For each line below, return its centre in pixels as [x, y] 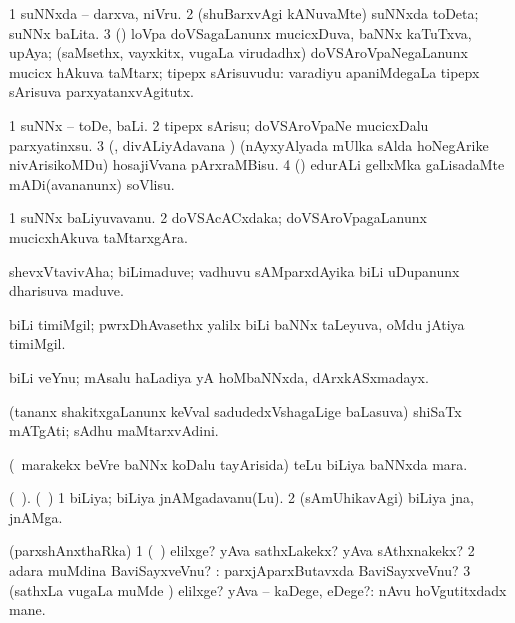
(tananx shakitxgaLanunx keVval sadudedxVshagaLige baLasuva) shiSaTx [235, 410]
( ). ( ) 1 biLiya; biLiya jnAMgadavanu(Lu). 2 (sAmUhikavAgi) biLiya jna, [241, 497]
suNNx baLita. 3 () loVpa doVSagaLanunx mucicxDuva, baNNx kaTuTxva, [240, 32]
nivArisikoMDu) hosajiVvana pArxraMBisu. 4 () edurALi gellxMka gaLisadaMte [257, 164]
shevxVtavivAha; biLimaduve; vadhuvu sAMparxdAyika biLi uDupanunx [234, 270]
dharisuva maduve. [66, 290]
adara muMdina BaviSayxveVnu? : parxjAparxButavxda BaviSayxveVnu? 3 [240, 570]
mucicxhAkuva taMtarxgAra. [98, 236]
